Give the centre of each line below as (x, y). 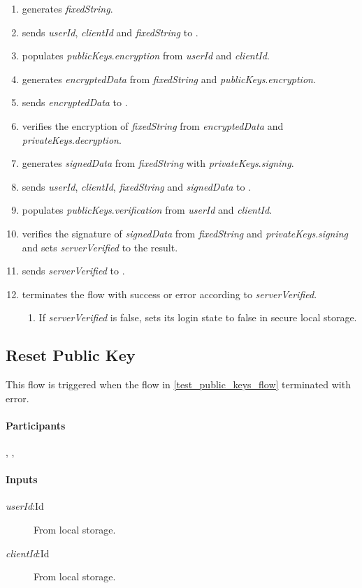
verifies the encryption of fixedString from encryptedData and (153, 125)
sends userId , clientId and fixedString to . (110, 32)
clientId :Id (28, 553)
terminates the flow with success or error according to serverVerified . (169, 294)
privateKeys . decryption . (72, 139)
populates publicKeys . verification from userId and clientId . (147, 210)
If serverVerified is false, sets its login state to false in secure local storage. (198, 317)
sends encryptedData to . (75, 102)
